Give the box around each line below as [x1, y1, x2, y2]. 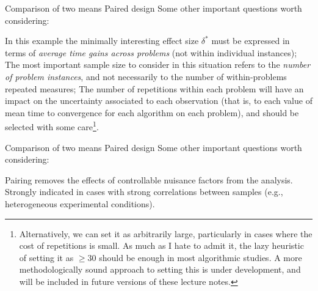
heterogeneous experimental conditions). [5, 197, 155, 210]
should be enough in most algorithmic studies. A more [99, 251, 302, 263]
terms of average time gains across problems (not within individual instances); [5, 46, 297, 59]
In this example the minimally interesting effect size [5, 34, 199, 47]
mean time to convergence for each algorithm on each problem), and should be [5, 106, 299, 119]
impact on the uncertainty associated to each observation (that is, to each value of [5, 94, 313, 107]
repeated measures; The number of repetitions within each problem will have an [5, 82, 304, 95]
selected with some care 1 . [5, 119, 99, 133]
